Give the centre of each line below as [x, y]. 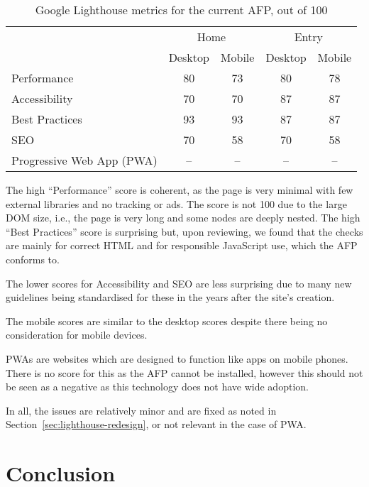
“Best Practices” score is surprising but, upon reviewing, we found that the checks [184, 231]
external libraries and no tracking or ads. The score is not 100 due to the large [176, 203]
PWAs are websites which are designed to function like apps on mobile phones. [177, 358]
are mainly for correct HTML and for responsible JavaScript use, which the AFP [182, 245]
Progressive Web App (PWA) [84, 160]
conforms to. [33, 259]
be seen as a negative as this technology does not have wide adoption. [157, 387]
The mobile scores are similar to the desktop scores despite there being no [167, 321]
